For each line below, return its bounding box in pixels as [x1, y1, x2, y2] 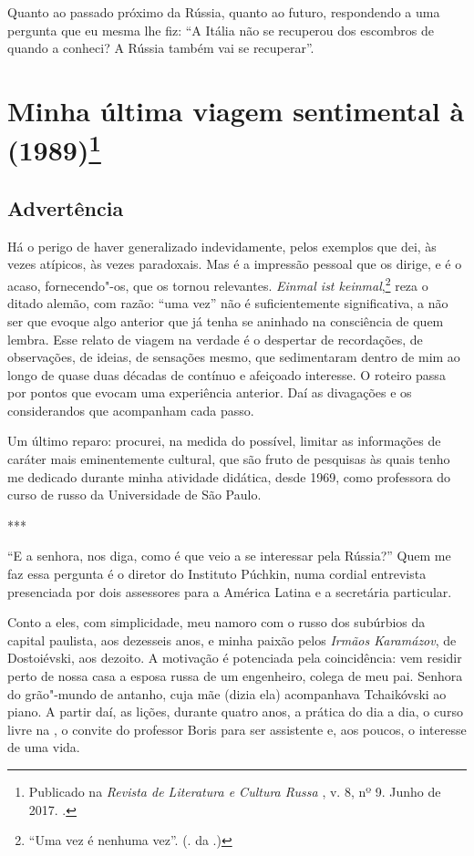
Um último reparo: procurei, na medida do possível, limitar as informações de [7, 431, 441, 450]
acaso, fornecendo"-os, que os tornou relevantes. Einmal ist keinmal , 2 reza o [7, 273, 428, 294]
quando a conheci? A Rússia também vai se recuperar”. [7, 38, 314, 57]
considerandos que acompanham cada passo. [7, 400, 254, 419]
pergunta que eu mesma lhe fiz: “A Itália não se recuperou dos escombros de [7, 20, 434, 39]
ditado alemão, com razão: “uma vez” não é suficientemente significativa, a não [7, 294, 448, 313]
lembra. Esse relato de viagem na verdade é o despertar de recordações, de [7, 329, 423, 348]
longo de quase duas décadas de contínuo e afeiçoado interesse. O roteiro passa [7, 365, 446, 384]
